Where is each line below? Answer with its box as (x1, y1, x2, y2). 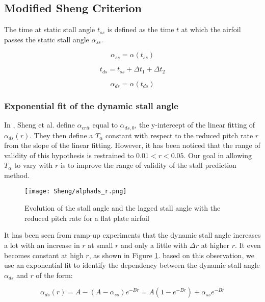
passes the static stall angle (4, 34, 89, 44)
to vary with (14, 160, 53, 170)
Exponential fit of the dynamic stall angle (4, 99, 178, 112)
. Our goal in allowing (183, 149, 252, 160)
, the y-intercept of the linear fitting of (135, 119, 255, 130)
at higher (201, 239, 229, 250)
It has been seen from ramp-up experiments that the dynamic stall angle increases (4, 230, 261, 240)
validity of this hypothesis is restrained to (4, 149, 134, 160)
